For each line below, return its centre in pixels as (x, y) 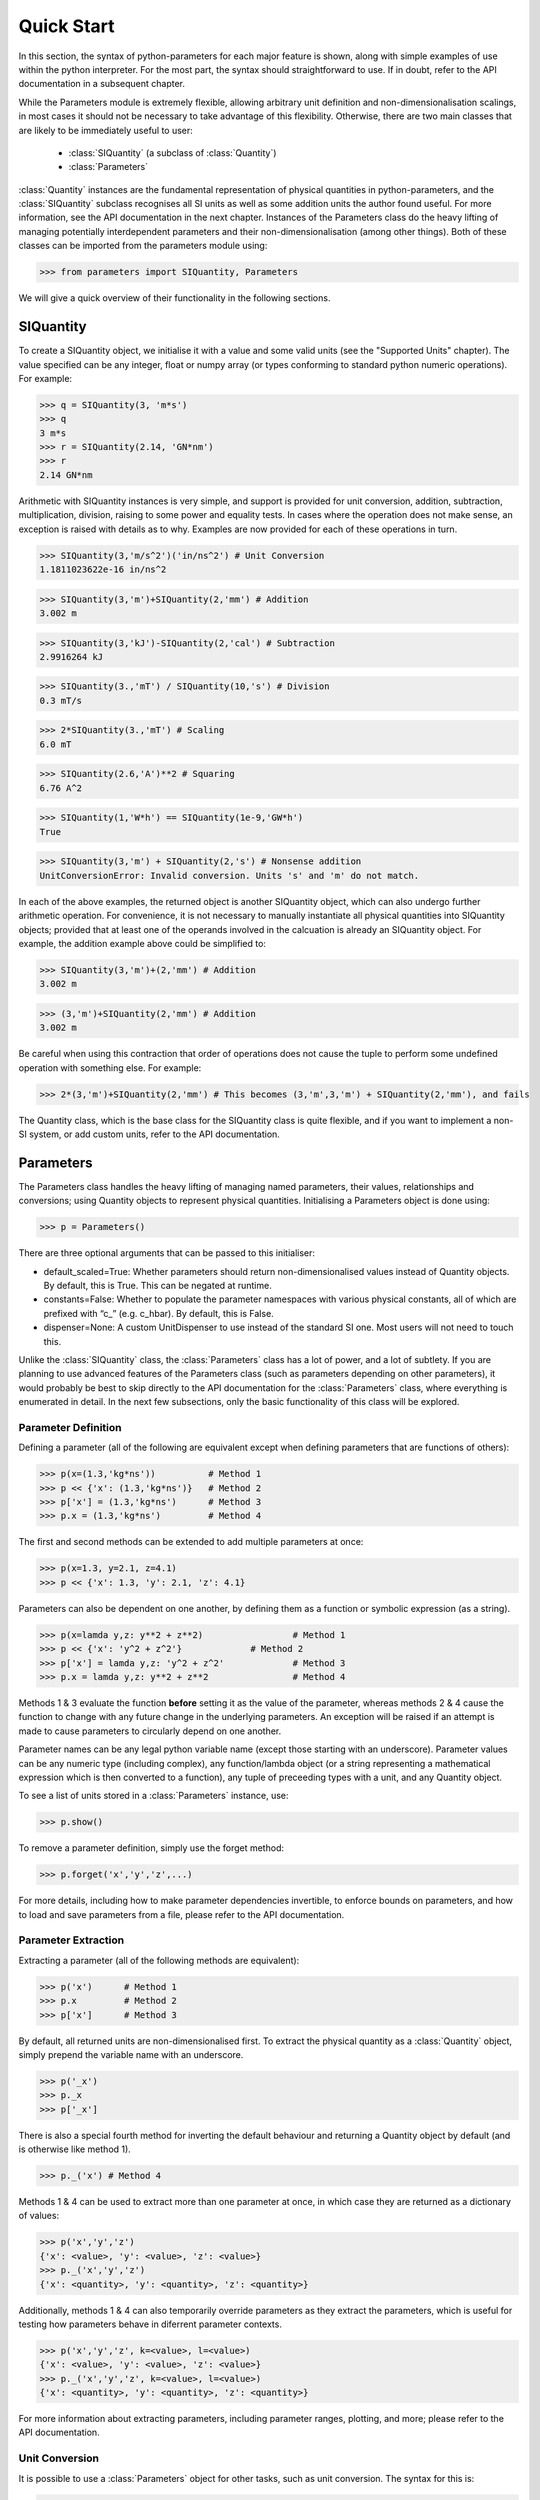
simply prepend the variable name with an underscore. (131, 2054)
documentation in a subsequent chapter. (101, 84)
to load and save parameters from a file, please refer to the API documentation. (181, 1914)
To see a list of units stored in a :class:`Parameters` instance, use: (153, 1796)
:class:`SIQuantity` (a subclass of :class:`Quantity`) (172, 152)
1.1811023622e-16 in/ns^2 (103, 569)
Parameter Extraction (71, 1940)
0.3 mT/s (61, 700)
